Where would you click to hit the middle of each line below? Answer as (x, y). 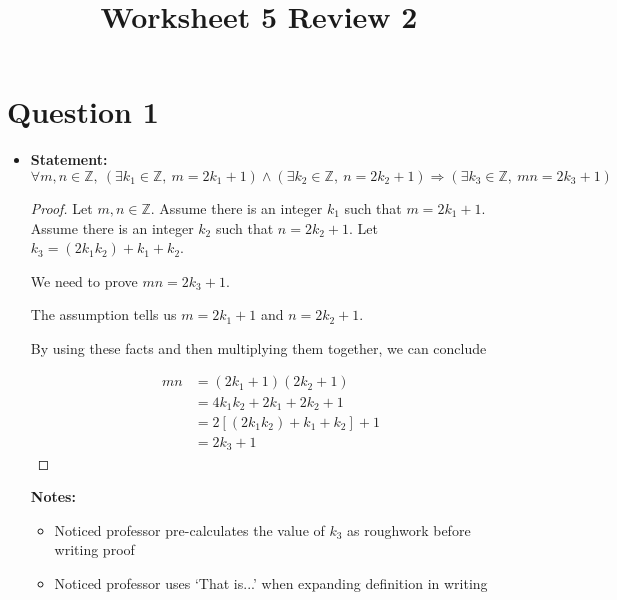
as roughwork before (409, 529)
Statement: (69, 159)
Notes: (53, 496)
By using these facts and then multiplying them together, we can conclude (258, 347)
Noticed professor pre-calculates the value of (189, 529)
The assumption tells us (103, 314)
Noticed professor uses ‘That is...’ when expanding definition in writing (271, 582)
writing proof (94, 549)
